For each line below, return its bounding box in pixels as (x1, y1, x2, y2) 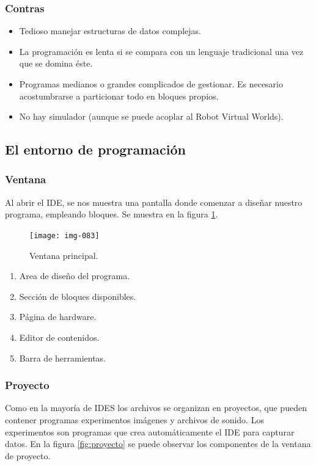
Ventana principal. (29, 249, 98, 261)
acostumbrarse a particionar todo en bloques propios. (19, 89, 219, 102)
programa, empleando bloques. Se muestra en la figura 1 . (5, 208, 218, 220)
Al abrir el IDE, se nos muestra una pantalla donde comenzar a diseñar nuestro (5, 195, 303, 208)
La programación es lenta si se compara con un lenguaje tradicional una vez (19, 45, 304, 57)
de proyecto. (5, 449, 51, 462)
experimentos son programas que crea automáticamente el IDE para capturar (5, 425, 295, 438)
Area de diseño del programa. (19, 269, 130, 282)
